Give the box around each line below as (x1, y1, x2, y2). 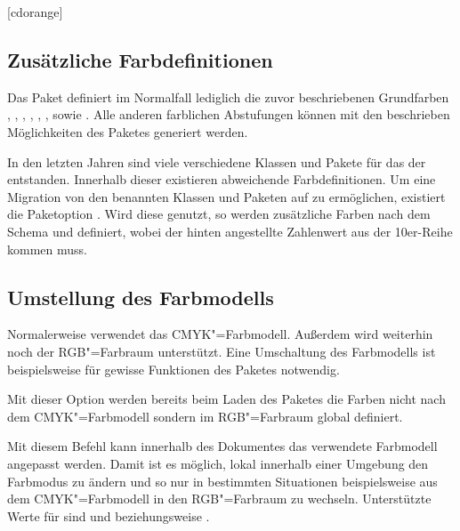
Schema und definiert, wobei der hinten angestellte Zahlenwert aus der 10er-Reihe (7, 221, 453, 240)
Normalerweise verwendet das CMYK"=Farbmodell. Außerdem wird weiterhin (7, 325, 433, 343)
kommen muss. (7, 239, 87, 258)
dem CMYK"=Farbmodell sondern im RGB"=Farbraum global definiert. (7, 406, 403, 425)
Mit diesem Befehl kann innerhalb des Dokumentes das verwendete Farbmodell (7, 437, 438, 455)
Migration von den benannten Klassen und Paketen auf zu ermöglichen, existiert (7, 187, 446, 205)
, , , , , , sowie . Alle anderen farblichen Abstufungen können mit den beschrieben (7, 105, 450, 124)
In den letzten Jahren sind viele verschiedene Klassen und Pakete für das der (7, 152, 426, 171)
